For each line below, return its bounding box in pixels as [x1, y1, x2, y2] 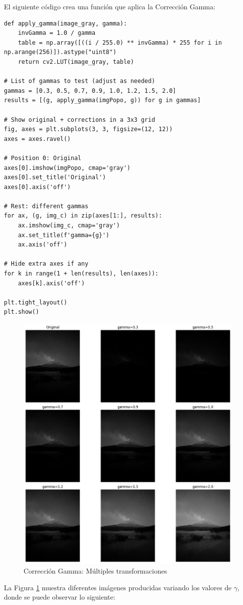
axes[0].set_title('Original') [4, 174, 106, 181]
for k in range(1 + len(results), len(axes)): [4, 270, 159, 277]
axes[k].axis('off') [18, 279, 85, 287]
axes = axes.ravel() [4, 135, 71, 142]
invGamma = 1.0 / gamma [18, 29, 96, 37]
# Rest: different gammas [4, 202, 88, 210]
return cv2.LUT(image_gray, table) [18, 58, 134, 65]
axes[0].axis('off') [4, 183, 71, 191]
